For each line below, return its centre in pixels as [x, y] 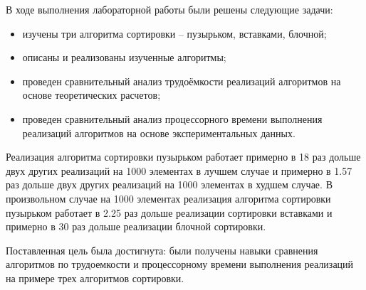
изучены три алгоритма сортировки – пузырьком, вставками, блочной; [174, 33]
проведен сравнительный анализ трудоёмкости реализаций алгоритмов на [182, 81]
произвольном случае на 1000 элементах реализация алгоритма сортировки [168, 198]
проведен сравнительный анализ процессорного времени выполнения [172, 118]
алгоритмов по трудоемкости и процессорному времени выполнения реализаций [180, 264]
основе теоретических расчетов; [91, 95]
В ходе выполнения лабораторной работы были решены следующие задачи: [169, 9]
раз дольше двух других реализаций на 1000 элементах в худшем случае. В [169, 184]
